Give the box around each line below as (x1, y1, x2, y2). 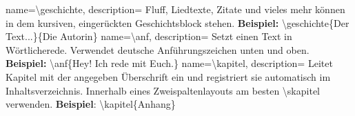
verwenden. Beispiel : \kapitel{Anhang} (6, 97, 176, 111)
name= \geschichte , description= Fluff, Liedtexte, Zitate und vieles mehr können (6, 2, 345, 16)
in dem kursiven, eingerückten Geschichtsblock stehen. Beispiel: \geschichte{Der (6, 15, 349, 30)
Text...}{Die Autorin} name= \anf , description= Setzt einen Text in (6, 29, 292, 43)
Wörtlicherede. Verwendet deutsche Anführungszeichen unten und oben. (6, 42, 310, 57)
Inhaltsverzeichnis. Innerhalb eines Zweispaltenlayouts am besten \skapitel (6, 83, 320, 97)
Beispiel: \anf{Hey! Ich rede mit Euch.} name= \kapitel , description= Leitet (6, 56, 333, 70)
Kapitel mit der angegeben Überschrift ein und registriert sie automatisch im (6, 69, 331, 84)
